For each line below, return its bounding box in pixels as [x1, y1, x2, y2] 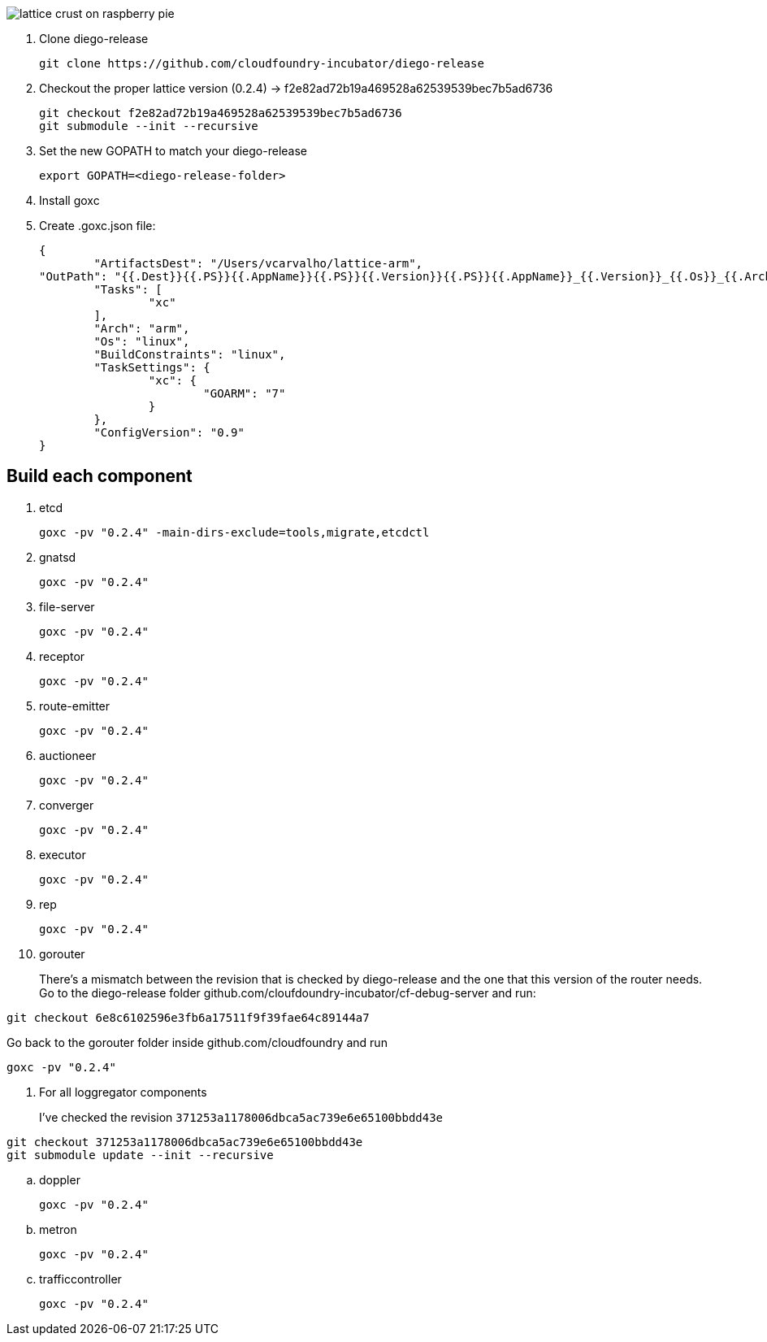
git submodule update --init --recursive [6, 1148, 274, 1162]
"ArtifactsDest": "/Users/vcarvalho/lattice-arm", [93, 257, 423, 270]
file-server [39, 599, 95, 614]
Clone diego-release [39, 32, 149, 46]
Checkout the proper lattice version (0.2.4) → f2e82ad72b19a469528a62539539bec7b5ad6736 [39, 81, 553, 95]
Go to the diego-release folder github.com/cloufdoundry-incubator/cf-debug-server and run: [39, 985, 536, 1000]
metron [39, 1222, 77, 1236]
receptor [39, 649, 85, 663]
